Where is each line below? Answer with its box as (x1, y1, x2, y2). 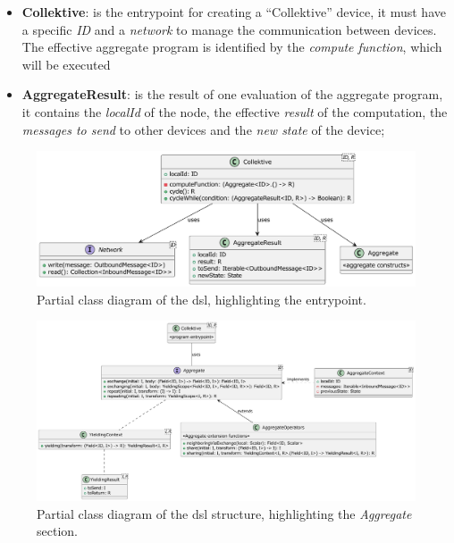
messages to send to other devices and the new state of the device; (21, 120, 385, 138)
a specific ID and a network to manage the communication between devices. (21, 20, 437, 38)
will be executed (21, 54, 111, 73)
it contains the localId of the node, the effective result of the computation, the (21, 102, 448, 121)
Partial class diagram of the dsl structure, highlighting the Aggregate (37, 504, 412, 522)
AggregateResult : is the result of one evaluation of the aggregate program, (21, 85, 443, 104)
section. (37, 522, 78, 540)
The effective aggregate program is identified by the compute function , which (21, 38, 442, 56)
